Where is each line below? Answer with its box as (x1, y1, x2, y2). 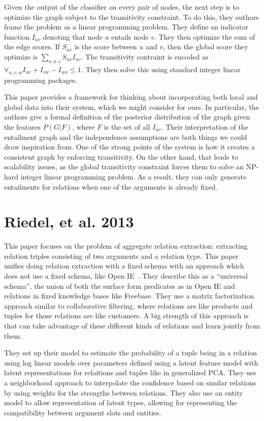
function (4, 31, 30, 42)
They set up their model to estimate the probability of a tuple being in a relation (4, 347, 257, 358)
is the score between (74, 41, 137, 52)
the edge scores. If (4, 41, 60, 52)
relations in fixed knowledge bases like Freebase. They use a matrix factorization (4, 290, 254, 301)
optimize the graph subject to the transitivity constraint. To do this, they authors (4, 11, 259, 22)
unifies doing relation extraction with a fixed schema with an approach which (4, 260, 244, 271)
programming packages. (4, 74, 78, 85)
